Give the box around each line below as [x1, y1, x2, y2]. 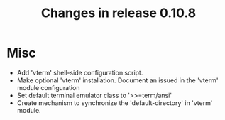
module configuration [16, 83, 80, 92]
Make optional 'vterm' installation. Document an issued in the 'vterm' [16, 76, 219, 84]
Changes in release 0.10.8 [40, 5, 197, 21]
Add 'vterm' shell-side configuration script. [16, 68, 143, 77]
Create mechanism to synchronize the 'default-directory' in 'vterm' [16, 98, 213, 107]
